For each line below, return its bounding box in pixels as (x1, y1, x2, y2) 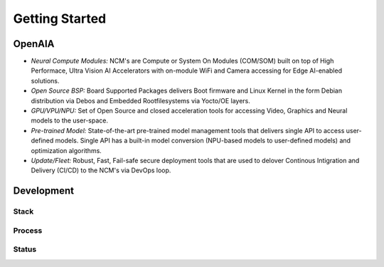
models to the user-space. (31, 116, 108, 125)
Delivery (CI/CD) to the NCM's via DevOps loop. (31, 166, 171, 174)
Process (13, 225, 43, 235)
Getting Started (13, 11, 107, 26)
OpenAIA (13, 38, 55, 50)
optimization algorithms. (31, 146, 102, 155)
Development (13, 185, 75, 197)
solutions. (31, 76, 60, 85)
